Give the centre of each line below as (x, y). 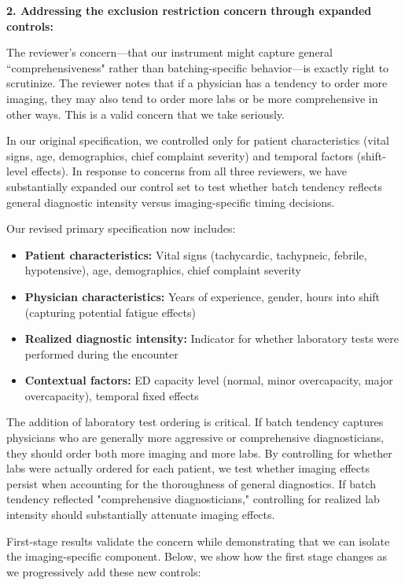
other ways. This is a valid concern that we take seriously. (145, 114)
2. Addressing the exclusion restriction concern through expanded (189, 10)
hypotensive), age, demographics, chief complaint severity (163, 270)
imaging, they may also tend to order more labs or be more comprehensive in (192, 98)
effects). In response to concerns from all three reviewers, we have (189, 171)
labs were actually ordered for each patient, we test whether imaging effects (188, 468)
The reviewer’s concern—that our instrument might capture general (169, 52)
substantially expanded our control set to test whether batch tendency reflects (195, 186)
